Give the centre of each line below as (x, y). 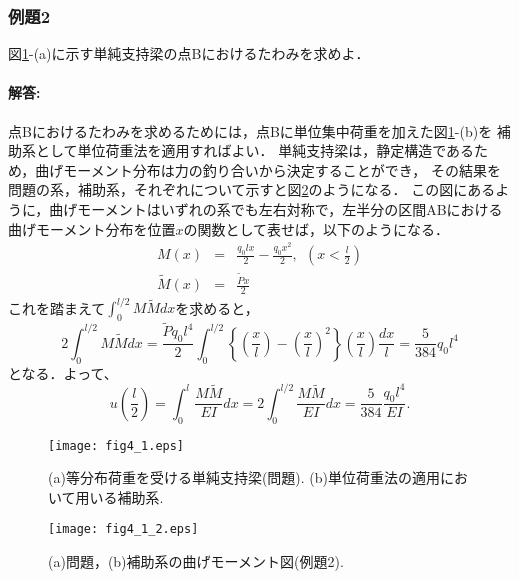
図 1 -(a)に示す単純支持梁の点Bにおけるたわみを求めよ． (189, 53)
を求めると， (217, 307)
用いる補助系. (119, 496)
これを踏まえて (57, 307)
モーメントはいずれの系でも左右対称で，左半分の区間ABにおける (290, 208)
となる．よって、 (63, 372)
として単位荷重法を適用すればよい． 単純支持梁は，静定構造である (255, 150)
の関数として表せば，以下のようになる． (316, 228)
